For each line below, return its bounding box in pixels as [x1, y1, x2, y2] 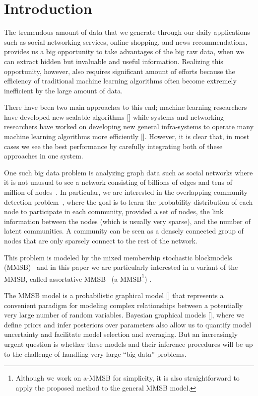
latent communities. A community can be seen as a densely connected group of [4, 226, 244, 236]
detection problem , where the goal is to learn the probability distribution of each [4, 196, 253, 207]
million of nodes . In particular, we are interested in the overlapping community [4, 187, 248, 197]
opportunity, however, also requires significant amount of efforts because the [4, 66, 235, 76]
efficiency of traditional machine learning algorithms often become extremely [4, 76, 237, 86]
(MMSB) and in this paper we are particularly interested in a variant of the [4, 262, 238, 272]
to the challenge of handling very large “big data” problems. [4, 348, 187, 359]
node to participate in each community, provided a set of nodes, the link [4, 206, 224, 217]
